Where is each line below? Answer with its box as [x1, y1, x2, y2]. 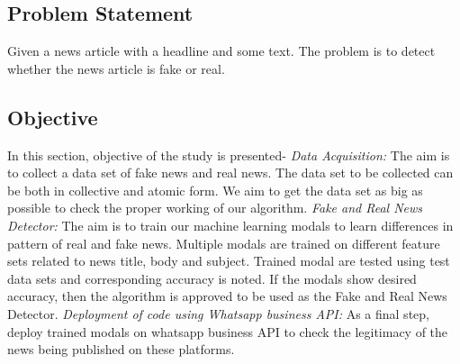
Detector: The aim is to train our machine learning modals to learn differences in [7, 215, 454, 234]
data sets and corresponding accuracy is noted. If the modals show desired [7, 268, 417, 287]
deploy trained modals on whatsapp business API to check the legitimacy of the [7, 322, 448, 341]
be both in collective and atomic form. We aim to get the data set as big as [7, 180, 423, 199]
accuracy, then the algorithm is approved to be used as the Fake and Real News [7, 287, 447, 305]
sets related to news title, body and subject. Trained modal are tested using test [7, 251, 450, 270]
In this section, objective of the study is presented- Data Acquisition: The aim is [7, 145, 450, 164]
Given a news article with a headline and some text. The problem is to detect [7, 41, 436, 60]
